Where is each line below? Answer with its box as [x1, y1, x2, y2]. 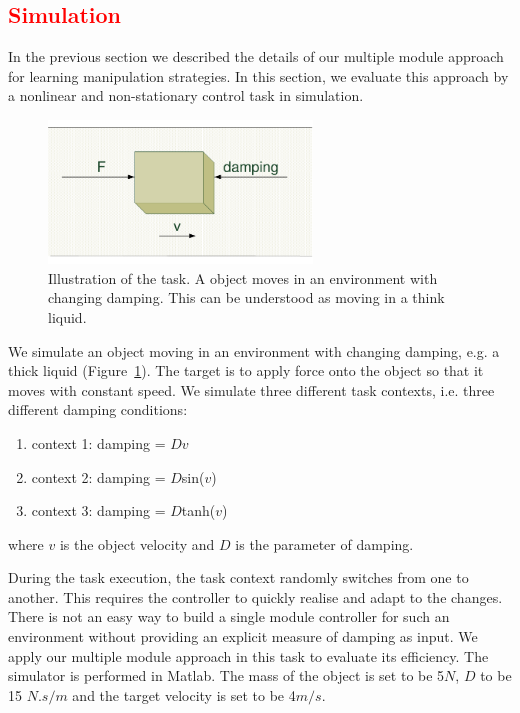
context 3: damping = [31, 500, 166, 521]
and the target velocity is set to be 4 [72, 684, 296, 705]
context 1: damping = [31, 432, 166, 453]
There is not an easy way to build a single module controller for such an [8, 606, 450, 627]
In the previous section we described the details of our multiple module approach [8, 46, 504, 67]
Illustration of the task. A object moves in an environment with [48, 267, 438, 288]
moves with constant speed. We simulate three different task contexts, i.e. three [8, 379, 495, 400]
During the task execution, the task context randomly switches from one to [8, 567, 469, 588]
